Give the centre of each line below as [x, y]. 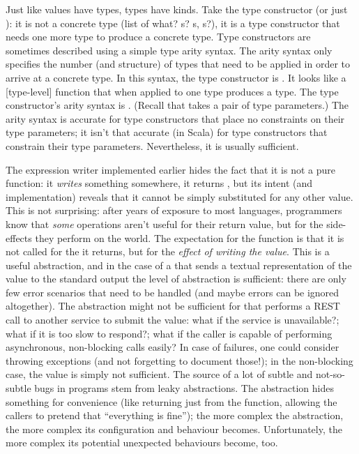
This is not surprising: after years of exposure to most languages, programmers [174, 210]
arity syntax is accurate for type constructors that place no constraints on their [175, 118]
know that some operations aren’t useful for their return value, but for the [165, 224]
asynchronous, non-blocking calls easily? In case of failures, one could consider [173, 347]
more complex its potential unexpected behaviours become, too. [142, 442]
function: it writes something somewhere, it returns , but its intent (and [159, 183]
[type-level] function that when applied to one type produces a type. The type [172, 91]
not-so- [330, 374]
